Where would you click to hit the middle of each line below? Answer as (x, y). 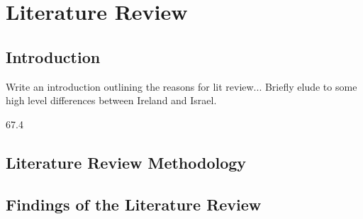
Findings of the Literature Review (134, 204)
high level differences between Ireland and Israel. (111, 100)
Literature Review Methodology (126, 162)
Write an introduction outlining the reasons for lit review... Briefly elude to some (181, 86)
